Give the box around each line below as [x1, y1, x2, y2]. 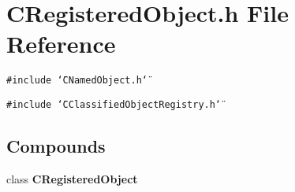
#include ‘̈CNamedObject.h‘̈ [6, 75, 147, 87]
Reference [6, 28, 116, 60]
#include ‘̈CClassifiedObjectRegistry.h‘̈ [6, 98, 222, 110]
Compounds [6, 134, 106, 158]
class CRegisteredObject [6, 170, 138, 186]
